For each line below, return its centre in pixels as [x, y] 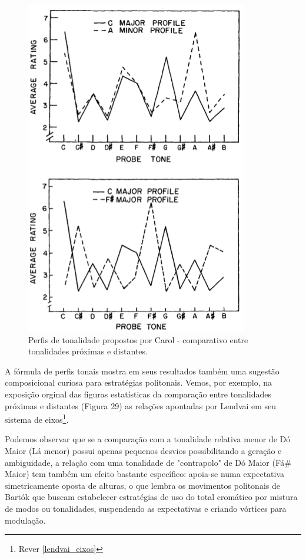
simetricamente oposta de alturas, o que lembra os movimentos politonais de [142, 485]
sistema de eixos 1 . [37, 418]
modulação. [25, 520]
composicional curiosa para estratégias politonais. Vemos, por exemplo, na [139, 382]
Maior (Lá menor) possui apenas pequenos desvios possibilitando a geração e [143, 451]
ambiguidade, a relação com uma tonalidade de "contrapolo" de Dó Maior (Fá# [148, 462]
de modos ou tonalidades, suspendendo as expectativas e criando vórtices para [146, 508]
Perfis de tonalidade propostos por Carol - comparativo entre [138, 339]
